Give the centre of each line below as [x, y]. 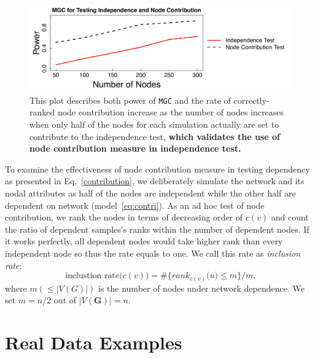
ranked [42, 112]
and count [290, 217]
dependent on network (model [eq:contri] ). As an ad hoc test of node [135, 205]
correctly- [251, 100]
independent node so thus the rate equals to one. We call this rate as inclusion [153, 253]
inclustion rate [92, 276]
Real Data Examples [94, 342]
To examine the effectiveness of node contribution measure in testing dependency [157, 169]
